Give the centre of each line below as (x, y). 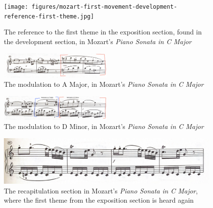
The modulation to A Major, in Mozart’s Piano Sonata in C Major (104, 84)
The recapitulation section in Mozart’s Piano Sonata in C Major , (101, 190)
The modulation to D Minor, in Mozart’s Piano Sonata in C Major (104, 126)
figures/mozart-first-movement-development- (104, 7)
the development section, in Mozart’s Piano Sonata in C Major (98, 41)
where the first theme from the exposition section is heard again (99, 200)
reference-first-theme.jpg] (49, 16)
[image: (16, 7)
